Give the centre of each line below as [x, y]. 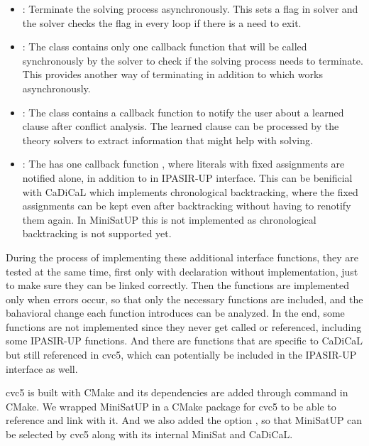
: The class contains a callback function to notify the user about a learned [183, 112]
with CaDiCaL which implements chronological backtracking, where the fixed [190, 191]
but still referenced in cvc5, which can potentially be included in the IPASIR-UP [181, 355]
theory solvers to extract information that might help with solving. [167, 140]
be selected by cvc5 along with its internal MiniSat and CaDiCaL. [149, 434]
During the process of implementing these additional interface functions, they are [182, 257]
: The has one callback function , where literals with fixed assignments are [183, 164]
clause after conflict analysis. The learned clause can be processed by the [181, 126]
